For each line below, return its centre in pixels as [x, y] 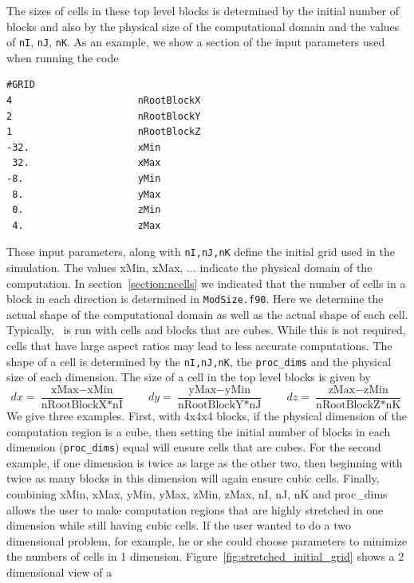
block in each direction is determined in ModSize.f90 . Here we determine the [195, 299]
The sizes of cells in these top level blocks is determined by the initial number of [203, 10]
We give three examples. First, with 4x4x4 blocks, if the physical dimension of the [207, 415]
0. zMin [87, 210]
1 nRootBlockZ [104, 132]
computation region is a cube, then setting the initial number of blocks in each [199, 431]
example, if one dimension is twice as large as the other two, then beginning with [205, 462]
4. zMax [87, 225]
